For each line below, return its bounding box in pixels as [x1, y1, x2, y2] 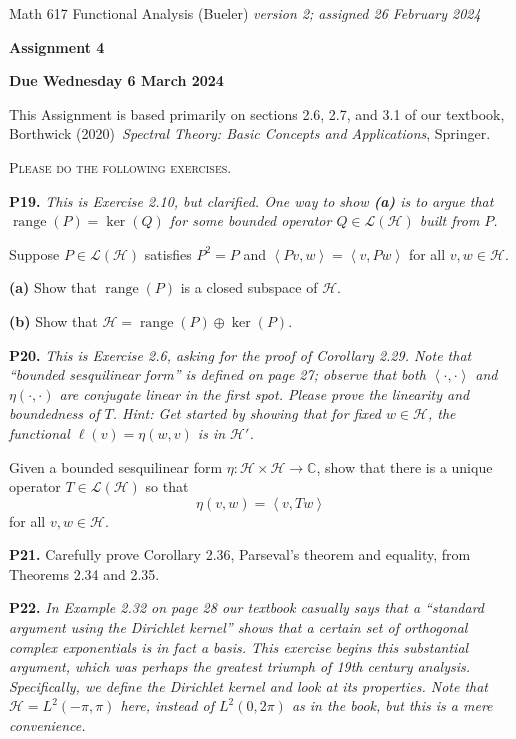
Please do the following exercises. [9, 156, 232, 177]
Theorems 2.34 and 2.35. [9, 563, 160, 584]
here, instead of [120, 695, 214, 716]
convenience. [9, 715, 86, 736]
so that [145, 476, 189, 497]
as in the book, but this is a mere [291, 695, 493, 716]
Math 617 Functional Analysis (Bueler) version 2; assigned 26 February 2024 [9, 3, 481, 23]
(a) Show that [9, 277, 97, 298]
